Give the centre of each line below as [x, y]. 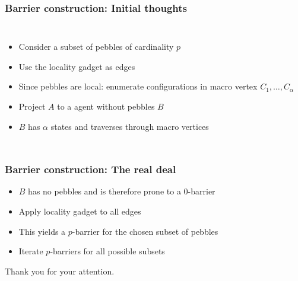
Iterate [31, 251]
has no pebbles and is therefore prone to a [104, 191]
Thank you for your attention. [60, 271]
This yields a [42, 231]
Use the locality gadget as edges [77, 66]
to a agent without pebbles [106, 106]
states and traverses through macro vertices [130, 126]
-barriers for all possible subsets [107, 251]
